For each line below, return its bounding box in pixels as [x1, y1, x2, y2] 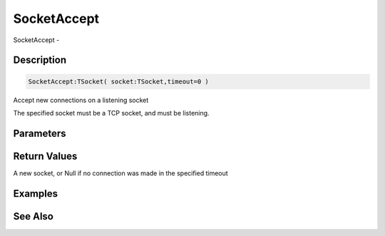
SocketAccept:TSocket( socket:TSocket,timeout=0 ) [28, 77, 210, 86]
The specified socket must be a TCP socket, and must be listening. [13, 108, 210, 117]
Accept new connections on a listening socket [13, 96, 149, 104]
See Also [13, 210, 53, 222]
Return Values [13, 150, 78, 162]
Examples [13, 188, 58, 200]
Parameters [13, 127, 66, 139]
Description [13, 54, 67, 66]
